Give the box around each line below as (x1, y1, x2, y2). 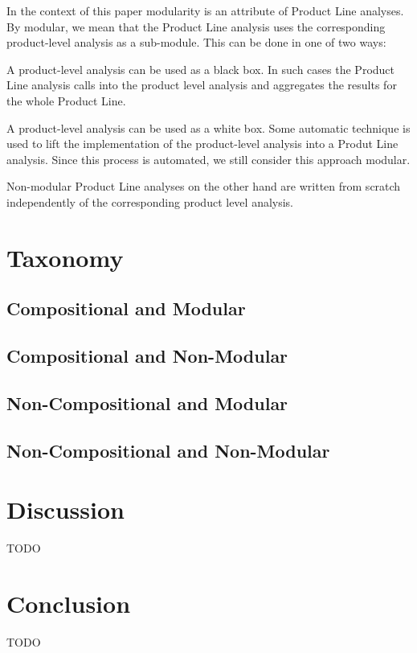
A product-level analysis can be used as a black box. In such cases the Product (6, 60, 395, 77)
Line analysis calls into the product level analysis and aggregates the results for (6, 76, 397, 93)
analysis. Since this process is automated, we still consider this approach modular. (6, 150, 411, 167)
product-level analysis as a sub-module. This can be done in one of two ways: (6, 34, 386, 51)
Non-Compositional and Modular (6, 390, 288, 415)
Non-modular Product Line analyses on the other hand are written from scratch (6, 178, 401, 195)
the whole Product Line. (6, 92, 126, 109)
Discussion (6, 493, 125, 526)
